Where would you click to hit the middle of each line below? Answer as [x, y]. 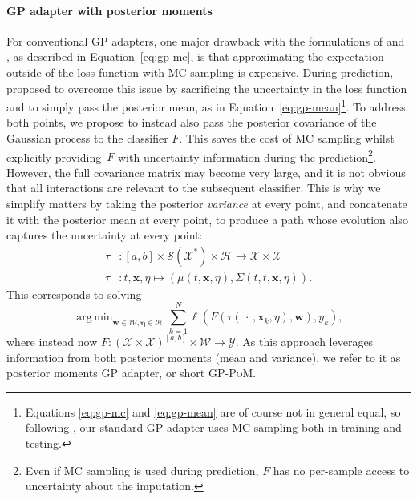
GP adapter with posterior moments [109, 10]
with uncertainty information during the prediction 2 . [247, 155]
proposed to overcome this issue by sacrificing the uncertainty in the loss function [207, 88]
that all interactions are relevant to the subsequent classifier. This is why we [194, 188]
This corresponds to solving [74, 294]
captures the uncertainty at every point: [105, 235]
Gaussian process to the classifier [87, 138]
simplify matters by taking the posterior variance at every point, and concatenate [207, 204]
